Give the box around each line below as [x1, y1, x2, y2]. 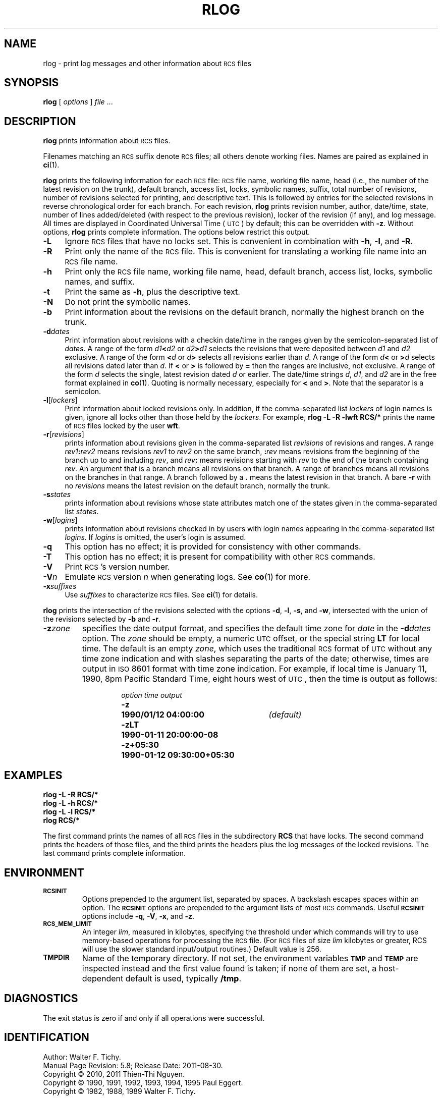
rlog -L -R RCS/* [43, 790, 98, 799]
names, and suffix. [65, 277, 135, 287]
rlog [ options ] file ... [43, 97, 113, 106]
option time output [121, 691, 182, 700]
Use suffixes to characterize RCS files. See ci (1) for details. [65, 590, 258, 599]
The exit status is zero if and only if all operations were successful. [43, 1013, 265, 1022]
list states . [65, 507, 99, 516]
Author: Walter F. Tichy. [43, 1052, 121, 1061]
